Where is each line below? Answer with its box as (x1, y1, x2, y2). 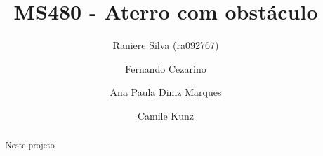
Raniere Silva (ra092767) (112, 38, 219, 52)
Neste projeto (5, 139, 55, 151)
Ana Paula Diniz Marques (110, 85, 222, 99)
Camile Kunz (137, 108, 195, 122)
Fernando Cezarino (125, 61, 206, 76)
